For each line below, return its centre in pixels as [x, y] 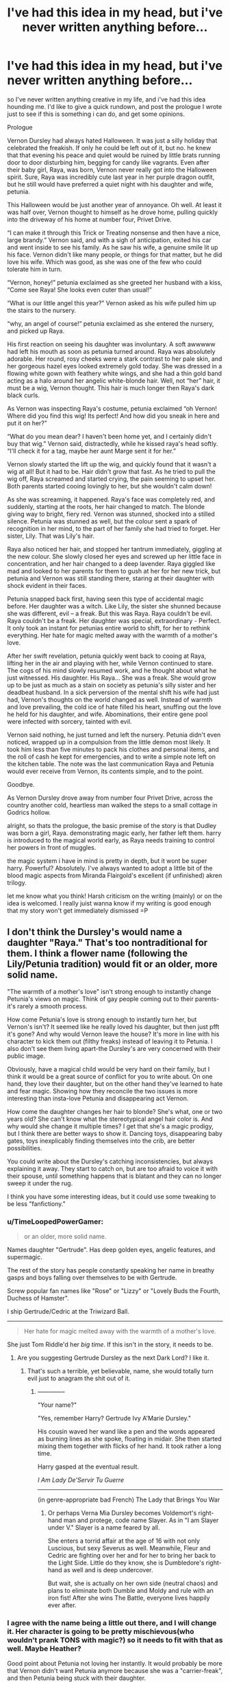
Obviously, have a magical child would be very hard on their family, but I [108, 1069]
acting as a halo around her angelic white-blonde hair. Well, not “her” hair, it [114, 380]
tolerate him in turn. [35, 269]
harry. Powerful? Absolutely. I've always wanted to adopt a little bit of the [110, 868]
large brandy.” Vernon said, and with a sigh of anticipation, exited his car [109, 240]
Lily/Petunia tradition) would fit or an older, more [112, 964]
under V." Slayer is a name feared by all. [104, 1528]
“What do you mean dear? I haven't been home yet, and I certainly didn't [110, 436]
